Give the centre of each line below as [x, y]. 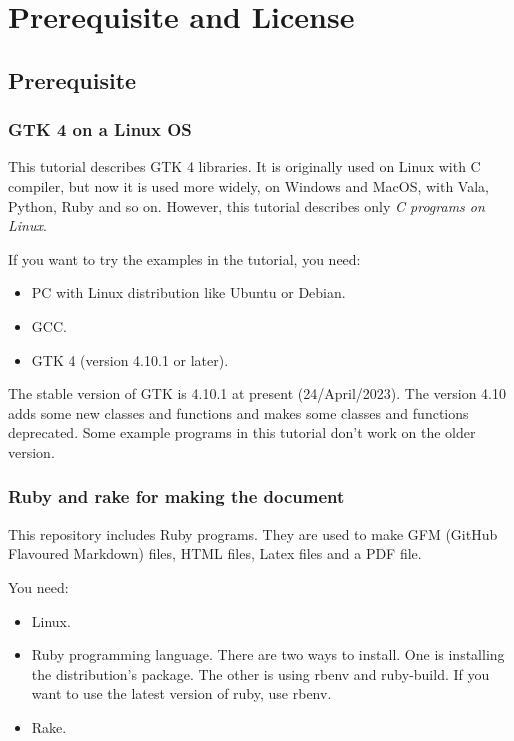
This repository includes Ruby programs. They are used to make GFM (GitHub [253, 533]
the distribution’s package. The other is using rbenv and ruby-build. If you [260, 673]
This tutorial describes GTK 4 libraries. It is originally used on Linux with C [244, 166]
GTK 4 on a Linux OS [100, 129]
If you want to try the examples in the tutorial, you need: [184, 258]
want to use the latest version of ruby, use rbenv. [181, 693]
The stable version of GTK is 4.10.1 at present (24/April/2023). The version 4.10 [257, 393]
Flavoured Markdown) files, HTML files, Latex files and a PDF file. [215, 553]
